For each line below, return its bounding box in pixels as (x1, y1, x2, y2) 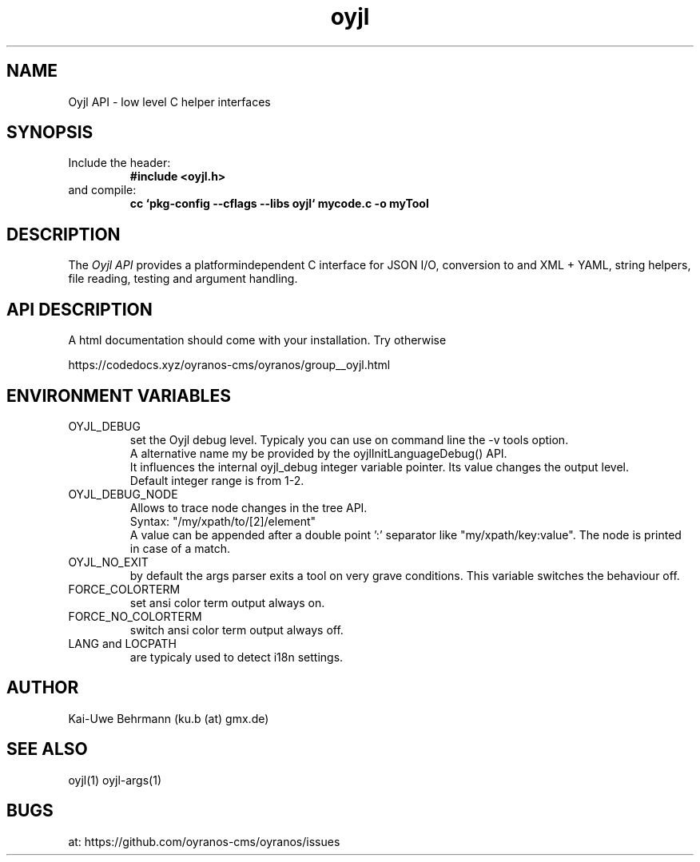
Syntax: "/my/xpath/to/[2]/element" (129, 514, 316, 528)
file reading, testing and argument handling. (68, 272, 298, 286)
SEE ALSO (6, 739, 88, 760)
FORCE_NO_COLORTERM (68, 609, 202, 623)
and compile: (68, 183, 137, 197)
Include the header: (68, 156, 171, 170)
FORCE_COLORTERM (68, 582, 181, 596)
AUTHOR (6, 677, 79, 698)
